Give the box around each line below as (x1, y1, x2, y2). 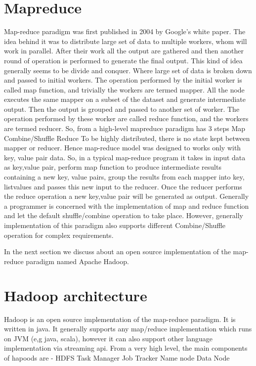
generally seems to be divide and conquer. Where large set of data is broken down (4, 65, 252, 75)
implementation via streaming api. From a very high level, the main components (4, 343, 248, 353)
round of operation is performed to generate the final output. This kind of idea (4, 55, 243, 65)
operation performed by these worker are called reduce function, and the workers (4, 113, 249, 124)
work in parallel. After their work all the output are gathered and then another (4, 46, 244, 56)
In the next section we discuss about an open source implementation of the (4, 246, 231, 257)
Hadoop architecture (4, 285, 147, 305)
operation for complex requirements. (4, 229, 114, 240)
